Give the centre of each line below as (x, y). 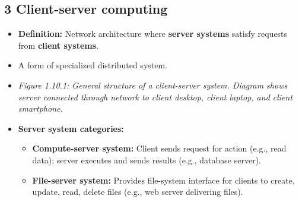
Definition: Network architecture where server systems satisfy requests (153, 34)
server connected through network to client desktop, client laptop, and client (155, 97)
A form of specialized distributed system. (93, 65)
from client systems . (58, 45)
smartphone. (40, 108)
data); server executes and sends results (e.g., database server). (147, 160)
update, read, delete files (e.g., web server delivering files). (138, 192)
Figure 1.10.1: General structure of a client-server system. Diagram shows (153, 85)
